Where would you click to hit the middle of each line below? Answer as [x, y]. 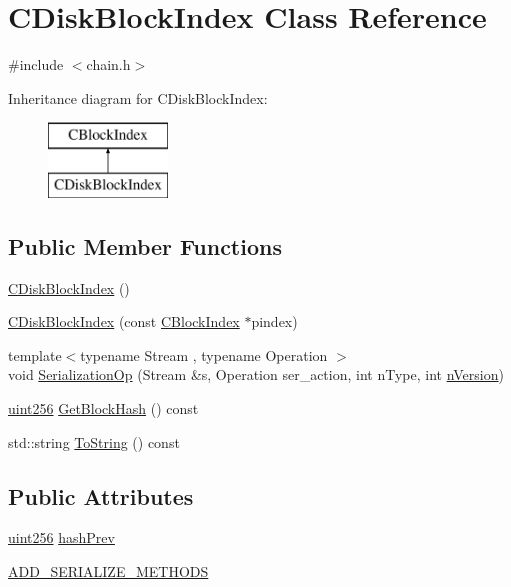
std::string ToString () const [94, 441]
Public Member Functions [145, 245]
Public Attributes [101, 495]
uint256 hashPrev [61, 537]
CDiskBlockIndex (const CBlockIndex [124, 321]
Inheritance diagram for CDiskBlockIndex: [138, 97]
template [35, 354]
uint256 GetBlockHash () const [103, 408]
